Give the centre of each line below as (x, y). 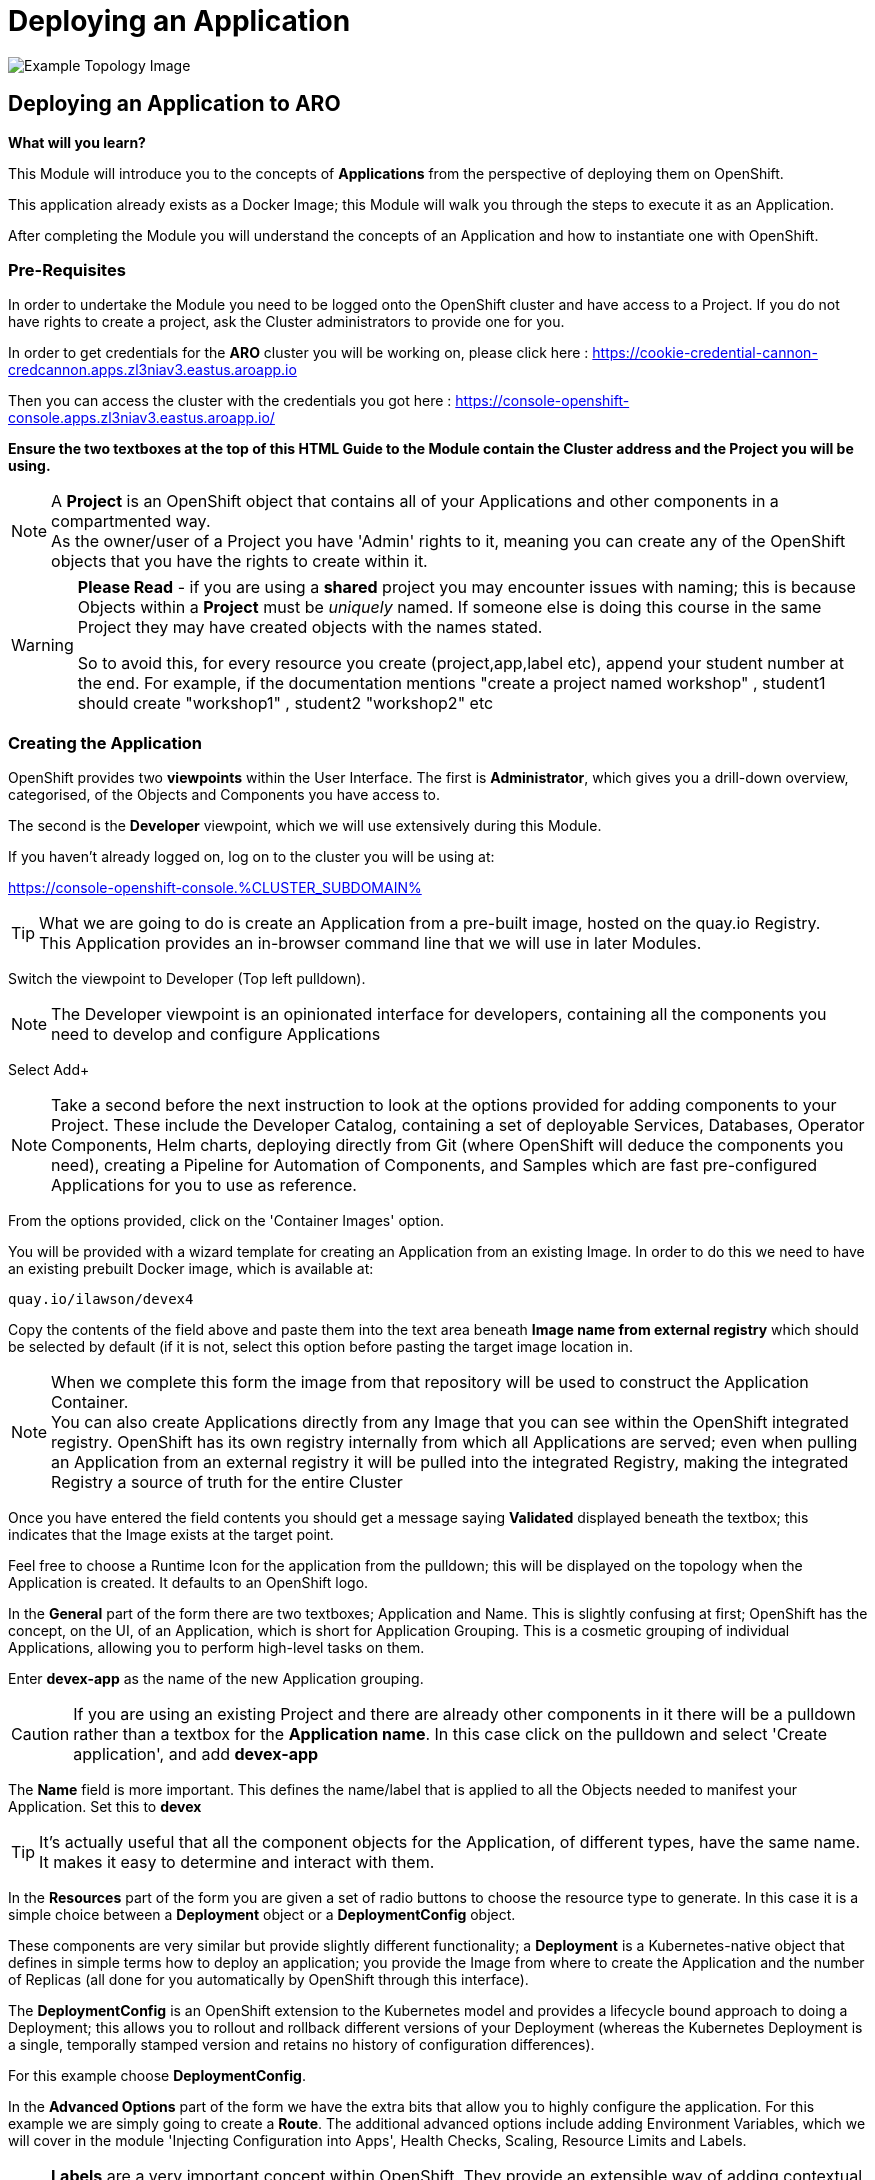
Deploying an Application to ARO (174, 104)
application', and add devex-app (196, 1754)
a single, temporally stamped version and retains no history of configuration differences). (301, 2045)
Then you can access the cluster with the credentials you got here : (230, 401)
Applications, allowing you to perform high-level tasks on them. (216, 1648)
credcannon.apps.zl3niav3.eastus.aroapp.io (152, 370)
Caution (40, 1734)
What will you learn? (77, 142)
